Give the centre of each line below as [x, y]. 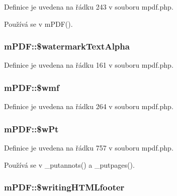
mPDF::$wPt [31, 129]
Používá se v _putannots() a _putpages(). [69, 164]
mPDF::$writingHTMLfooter [64, 187]
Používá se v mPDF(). [38, 23]
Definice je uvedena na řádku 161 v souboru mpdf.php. [89, 65]
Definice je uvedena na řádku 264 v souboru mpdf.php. [89, 106]
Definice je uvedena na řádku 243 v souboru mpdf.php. [89, 7]
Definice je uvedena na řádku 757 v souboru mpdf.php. [89, 148]
